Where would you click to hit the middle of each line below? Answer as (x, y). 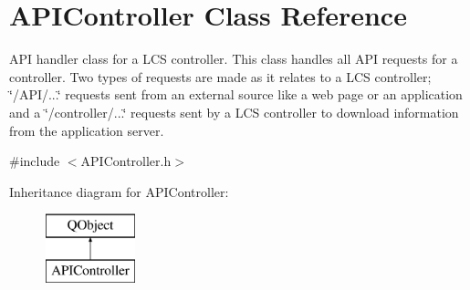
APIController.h (126, 161)
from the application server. (87, 130)
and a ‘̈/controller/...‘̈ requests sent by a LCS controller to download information (234, 112)
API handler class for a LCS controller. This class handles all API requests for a (234, 59)
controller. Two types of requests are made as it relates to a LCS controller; (220, 76)
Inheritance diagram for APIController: (119, 191)
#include (35, 161)
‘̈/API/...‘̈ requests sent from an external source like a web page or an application (236, 94)
